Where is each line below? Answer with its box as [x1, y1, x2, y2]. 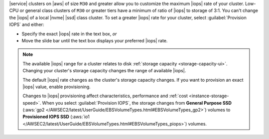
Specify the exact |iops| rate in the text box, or [21, 30, 117, 37]
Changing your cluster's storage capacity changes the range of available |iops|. [22, 68, 186, 74]
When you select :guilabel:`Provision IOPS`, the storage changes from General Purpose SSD [42, 100, 232, 106]
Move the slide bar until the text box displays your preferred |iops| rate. [21, 37, 168, 43]
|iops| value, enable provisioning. [22, 84, 91, 90]
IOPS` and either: [9, 21, 44, 27]
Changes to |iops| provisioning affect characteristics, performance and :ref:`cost [22, 93, 188, 99]
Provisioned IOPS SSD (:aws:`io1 [22, 114, 90, 120]
